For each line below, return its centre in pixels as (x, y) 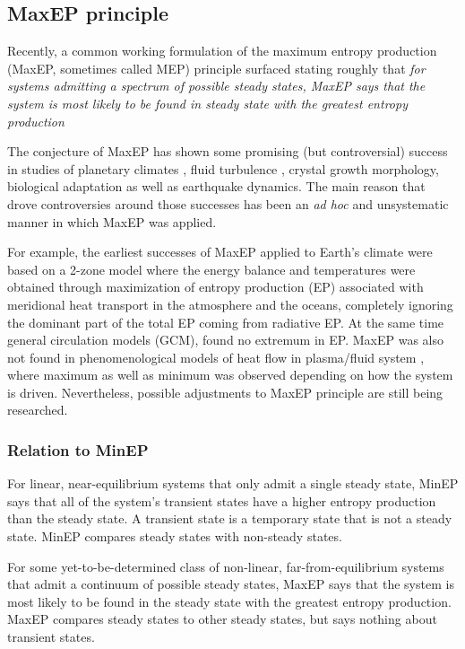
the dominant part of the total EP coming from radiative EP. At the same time (226, 322)
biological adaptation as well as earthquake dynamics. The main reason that (216, 186)
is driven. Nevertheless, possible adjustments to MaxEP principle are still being (225, 392)
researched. (38, 410)
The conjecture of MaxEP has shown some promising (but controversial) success (228, 151)
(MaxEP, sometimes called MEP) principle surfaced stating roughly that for (216, 68)
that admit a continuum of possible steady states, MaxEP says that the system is (231, 584)
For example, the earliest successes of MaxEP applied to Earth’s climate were (220, 252)
